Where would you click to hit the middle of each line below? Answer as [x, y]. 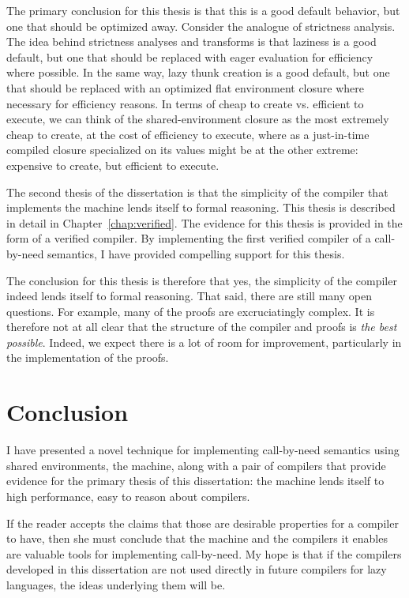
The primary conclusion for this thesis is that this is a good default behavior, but [203, 10]
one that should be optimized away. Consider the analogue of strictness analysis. [201, 26]
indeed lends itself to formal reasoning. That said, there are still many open [189, 296]
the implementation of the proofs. [88, 357]
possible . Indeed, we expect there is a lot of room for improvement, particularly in [204, 342]
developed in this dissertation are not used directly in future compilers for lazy [197, 569]
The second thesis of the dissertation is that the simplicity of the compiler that [197, 192]
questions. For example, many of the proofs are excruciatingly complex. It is [191, 311]
